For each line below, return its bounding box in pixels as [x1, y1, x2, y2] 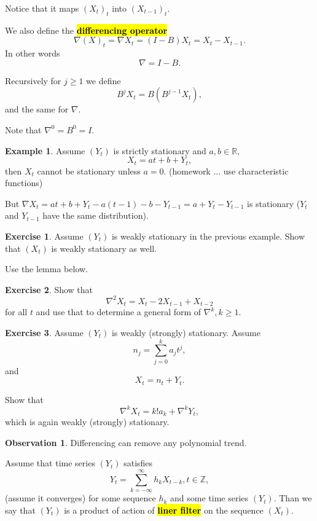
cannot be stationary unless [37, 164, 141, 177]
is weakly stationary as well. [51, 241, 157, 254]
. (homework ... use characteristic [163, 164, 289, 177]
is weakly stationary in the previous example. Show [111, 229, 305, 242]
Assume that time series [5, 456, 95, 469]
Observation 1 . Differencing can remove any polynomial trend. [5, 436, 247, 449]
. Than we [273, 492, 312, 504]
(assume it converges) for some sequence [5, 492, 156, 504]
